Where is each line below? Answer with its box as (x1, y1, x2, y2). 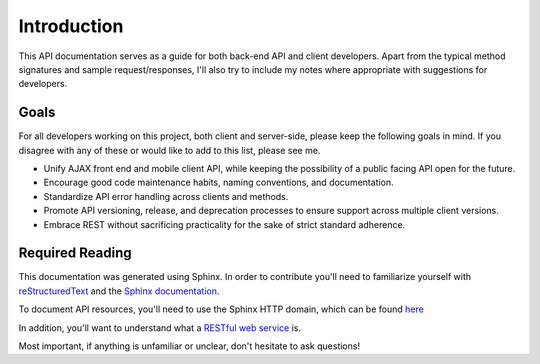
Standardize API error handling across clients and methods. (43, 190, 289, 202)
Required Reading (18, 245, 132, 262)
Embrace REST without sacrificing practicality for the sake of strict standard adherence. (43, 218, 406, 230)
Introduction (18, 15, 124, 37)
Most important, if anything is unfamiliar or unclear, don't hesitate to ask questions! (18, 340, 360, 352)
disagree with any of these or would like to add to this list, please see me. (18, 144, 321, 156)
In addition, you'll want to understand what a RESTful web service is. (18, 321, 302, 334)
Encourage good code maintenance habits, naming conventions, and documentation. (43, 176, 394, 189)
